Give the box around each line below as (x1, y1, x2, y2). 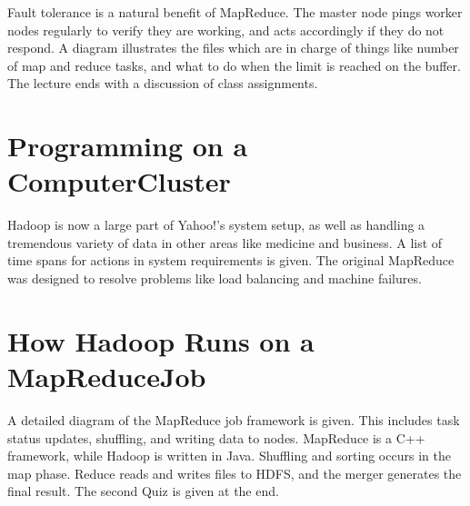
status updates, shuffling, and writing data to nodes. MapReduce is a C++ (7, 428, 425, 447)
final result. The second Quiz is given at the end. (7, 481, 279, 501)
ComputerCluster (7, 163, 231, 200)
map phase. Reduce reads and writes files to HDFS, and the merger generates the (7, 463, 462, 482)
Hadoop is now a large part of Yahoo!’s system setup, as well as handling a (7, 215, 425, 234)
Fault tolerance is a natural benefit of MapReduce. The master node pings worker (7, 3, 463, 21)
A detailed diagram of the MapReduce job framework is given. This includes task (7, 410, 460, 429)
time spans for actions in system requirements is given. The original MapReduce (7, 251, 455, 270)
